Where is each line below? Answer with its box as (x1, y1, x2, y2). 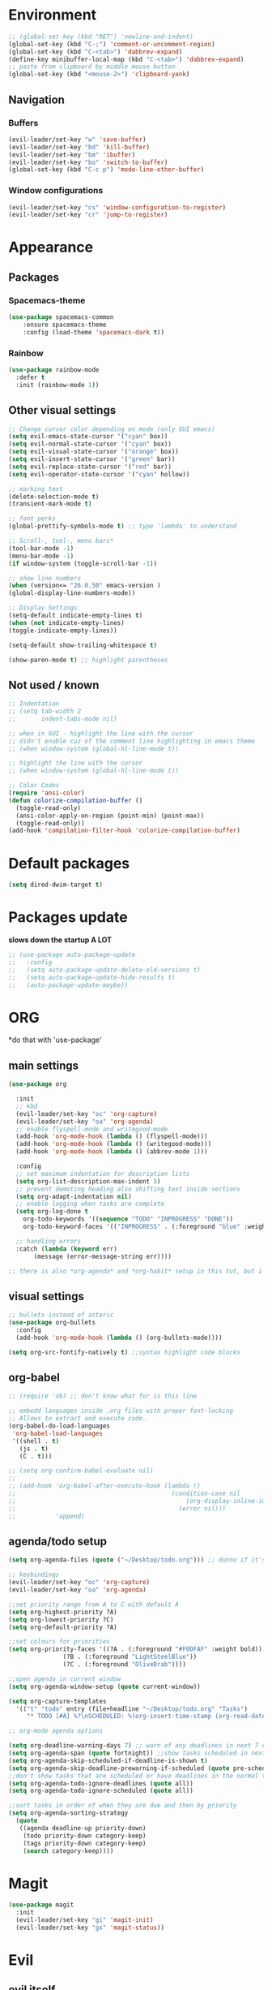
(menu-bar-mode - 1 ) (8, 552, 74, 560)
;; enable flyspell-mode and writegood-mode (15, 1125, 168, 1133)
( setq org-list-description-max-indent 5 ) (15, 1177, 161, 1186)
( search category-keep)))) (23, 1846, 114, 1855)
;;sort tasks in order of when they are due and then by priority (8, 1802, 237, 1810)
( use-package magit (8, 1901, 74, 1909)
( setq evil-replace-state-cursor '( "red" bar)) (8, 463, 172, 471)
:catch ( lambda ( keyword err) (15, 1244, 117, 1253)
